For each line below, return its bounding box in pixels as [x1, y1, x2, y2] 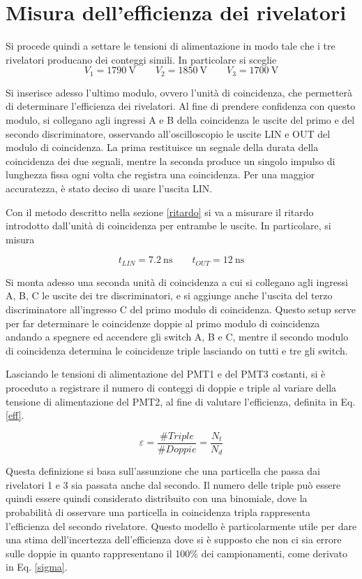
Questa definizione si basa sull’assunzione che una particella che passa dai [6, 464, 320, 478]
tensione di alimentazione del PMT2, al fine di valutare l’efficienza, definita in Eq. [6, 394, 356, 408]
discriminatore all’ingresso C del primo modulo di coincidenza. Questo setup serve [6, 301, 356, 316]
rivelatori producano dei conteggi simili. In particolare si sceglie [6, 52, 277, 66]
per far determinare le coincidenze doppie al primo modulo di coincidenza [6, 315, 320, 330]
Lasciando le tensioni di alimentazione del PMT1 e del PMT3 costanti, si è [6, 366, 326, 381]
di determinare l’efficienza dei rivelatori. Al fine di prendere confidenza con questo [6, 99, 356, 113]
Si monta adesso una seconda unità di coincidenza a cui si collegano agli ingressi [6, 274, 348, 289]
